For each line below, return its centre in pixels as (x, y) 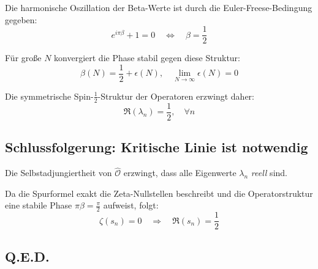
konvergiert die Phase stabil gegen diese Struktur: (147, 58)
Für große (23, 58)
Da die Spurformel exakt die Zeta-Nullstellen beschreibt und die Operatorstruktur (159, 193)
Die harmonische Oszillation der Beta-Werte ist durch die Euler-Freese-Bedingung (159, 7)
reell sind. (269, 173)
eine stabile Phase (39, 205)
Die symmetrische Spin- (49, 96)
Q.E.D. (27, 256)
